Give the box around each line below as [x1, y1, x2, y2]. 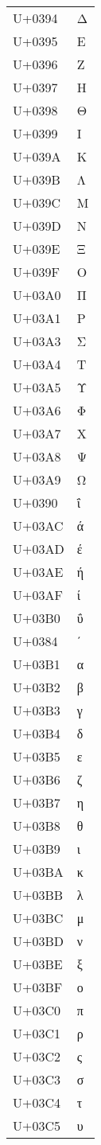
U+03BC [13, 909, 64, 927]
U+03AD [13, 539, 64, 558]
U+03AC [13, 516, 64, 535]
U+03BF [13, 978, 63, 996]
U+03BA [13, 863, 64, 881]
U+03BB [13, 886, 64, 904]
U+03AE [13, 563, 64, 581]
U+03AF [13, 586, 63, 604]
